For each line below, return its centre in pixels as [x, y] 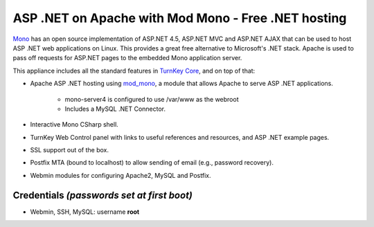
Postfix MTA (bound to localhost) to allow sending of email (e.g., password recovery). [152, 163]
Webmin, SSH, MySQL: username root [85, 212]
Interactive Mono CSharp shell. [74, 125]
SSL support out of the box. [70, 150]
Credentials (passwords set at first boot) [103, 195]
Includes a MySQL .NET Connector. [115, 109]
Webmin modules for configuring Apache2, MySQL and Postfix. [121, 175]
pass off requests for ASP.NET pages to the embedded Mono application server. [127, 58]
